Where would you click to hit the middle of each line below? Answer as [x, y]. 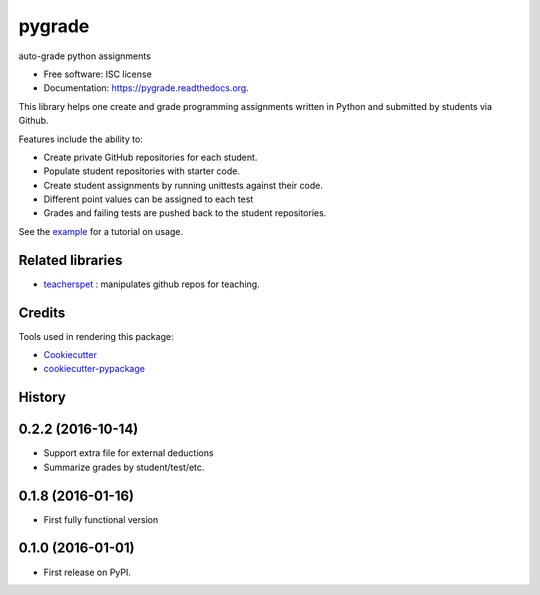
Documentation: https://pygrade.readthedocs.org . [146, 88]
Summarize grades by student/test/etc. [124, 467]
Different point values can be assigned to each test [148, 199]
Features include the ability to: [81, 139]
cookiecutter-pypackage [94, 369]
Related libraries [70, 260]
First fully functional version [101, 519]
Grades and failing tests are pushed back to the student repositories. [185, 213]
